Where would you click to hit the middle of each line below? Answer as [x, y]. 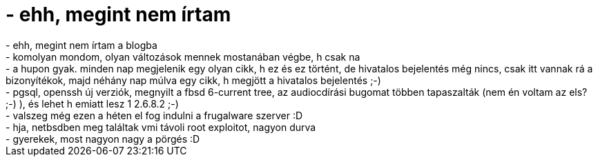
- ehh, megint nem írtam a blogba [81, 45]
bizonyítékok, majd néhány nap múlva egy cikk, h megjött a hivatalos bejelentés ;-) [193, 80]
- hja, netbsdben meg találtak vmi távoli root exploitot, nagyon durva [161, 127]
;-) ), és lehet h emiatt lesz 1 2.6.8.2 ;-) [92, 103]
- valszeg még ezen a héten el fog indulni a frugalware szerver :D [154, 115]
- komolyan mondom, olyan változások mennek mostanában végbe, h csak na [183, 57]
